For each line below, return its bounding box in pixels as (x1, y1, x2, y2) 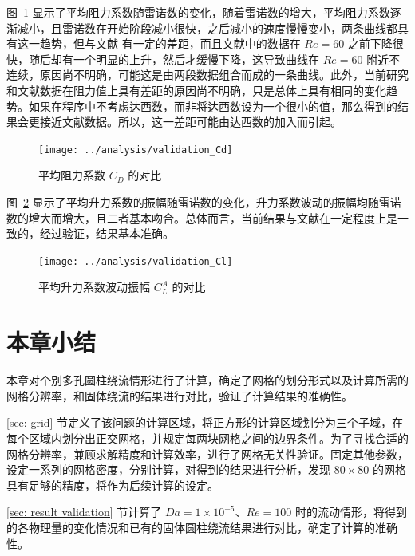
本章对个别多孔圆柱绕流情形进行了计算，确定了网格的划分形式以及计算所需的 (6, 372, 409, 388)
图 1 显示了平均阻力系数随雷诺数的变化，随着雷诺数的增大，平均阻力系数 (6, 4, 390, 20)
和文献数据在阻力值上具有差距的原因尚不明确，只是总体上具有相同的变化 (6, 81, 386, 98)
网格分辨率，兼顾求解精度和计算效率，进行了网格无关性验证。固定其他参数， (6, 445, 409, 462)
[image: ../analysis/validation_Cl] (38, 255, 233, 267)
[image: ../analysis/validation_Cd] (38, 144, 233, 156)
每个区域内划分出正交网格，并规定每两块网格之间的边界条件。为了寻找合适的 (6, 429, 409, 446)
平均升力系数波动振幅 (38, 278, 150, 295)
